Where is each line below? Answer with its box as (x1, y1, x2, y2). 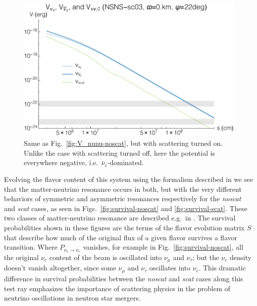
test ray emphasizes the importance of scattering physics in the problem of (4, 283, 230, 293)
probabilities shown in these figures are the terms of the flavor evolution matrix (4, 222, 245, 232)
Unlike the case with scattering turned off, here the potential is (24, 147, 215, 158)
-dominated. (107, 157, 144, 168)
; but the (192, 252, 219, 262)
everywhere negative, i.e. (24, 157, 98, 168)
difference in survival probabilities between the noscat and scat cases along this (4, 273, 243, 283)
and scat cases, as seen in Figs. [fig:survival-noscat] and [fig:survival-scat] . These (4, 203, 248, 213)
